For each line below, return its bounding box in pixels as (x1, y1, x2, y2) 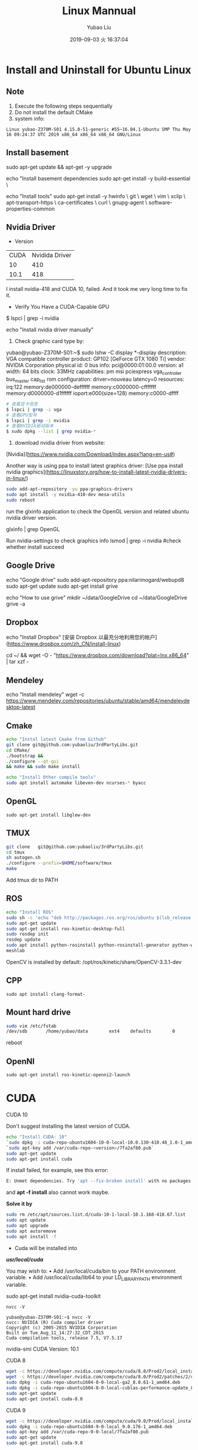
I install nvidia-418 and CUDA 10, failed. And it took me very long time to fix (6, 286, 188, 293)
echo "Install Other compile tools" (6, 775, 96, 781)
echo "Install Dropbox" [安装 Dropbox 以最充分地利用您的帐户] (6, 634, 157, 641)
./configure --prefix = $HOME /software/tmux (6, 860, 112, 866)
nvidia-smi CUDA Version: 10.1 (6, 1345, 79, 1352)
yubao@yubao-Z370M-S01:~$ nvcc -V (6, 1315, 91, 1320)
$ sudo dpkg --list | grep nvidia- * (6, 429, 96, 435)
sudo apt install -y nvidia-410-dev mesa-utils (6, 492, 126, 498)
